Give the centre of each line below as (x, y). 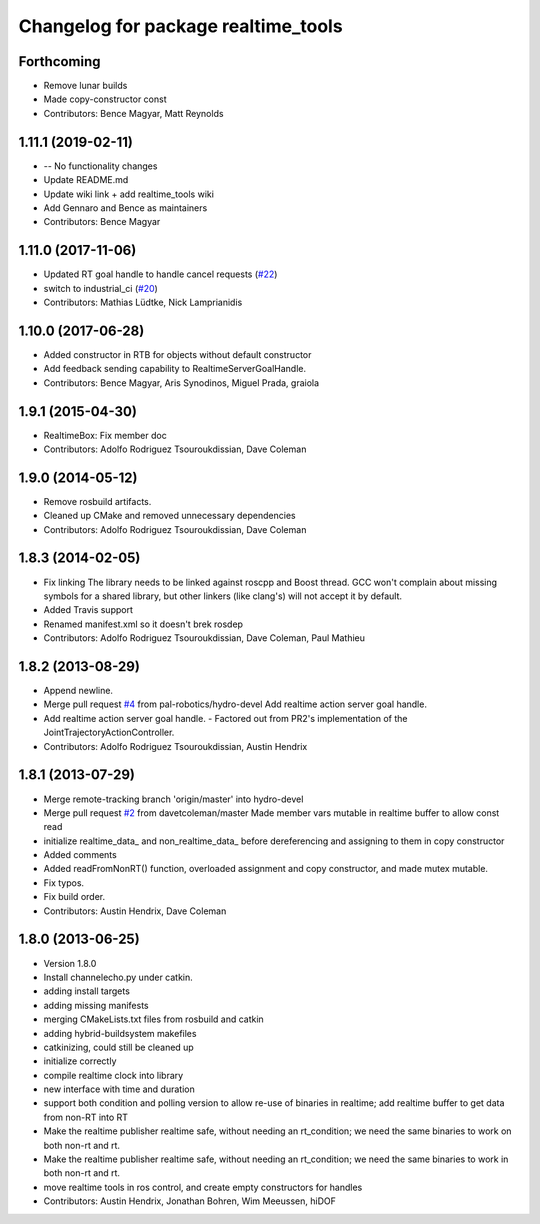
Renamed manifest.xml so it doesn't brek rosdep (143, 624)
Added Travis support (88, 610)
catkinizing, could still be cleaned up (118, 1047)
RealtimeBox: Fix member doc (105, 435)
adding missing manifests (96, 1005)
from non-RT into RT (86, 1117)
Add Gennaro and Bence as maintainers (125, 207)
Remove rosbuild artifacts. (97, 501)
